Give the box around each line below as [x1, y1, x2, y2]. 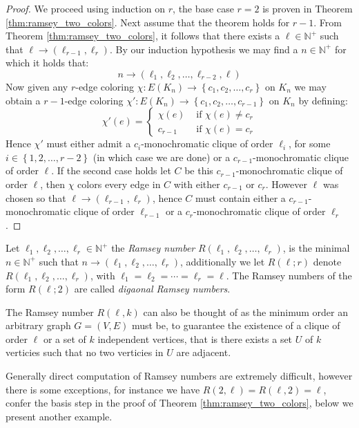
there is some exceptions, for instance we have [6, 382, 200, 396]
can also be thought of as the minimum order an [143, 304, 348, 319]
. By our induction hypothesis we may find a [109, 41, 298, 56]
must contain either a [195, 190, 286, 205]
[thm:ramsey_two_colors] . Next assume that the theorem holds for [6, 15, 290, 29]
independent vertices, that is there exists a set [97, 331, 293, 346]
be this [184, 163, 213, 178]
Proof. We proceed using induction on [6, 1, 166, 15]
